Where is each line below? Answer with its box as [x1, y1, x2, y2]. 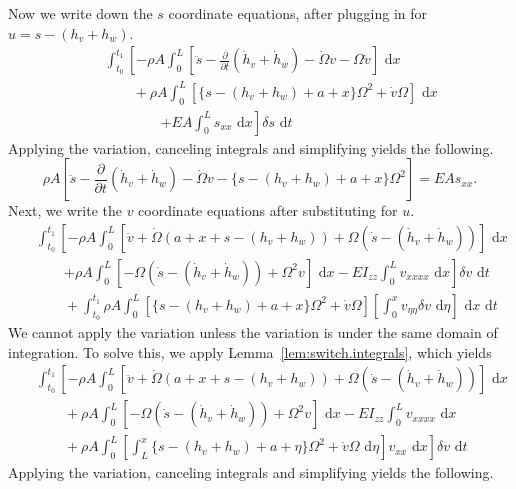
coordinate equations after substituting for [138, 200, 398, 221]
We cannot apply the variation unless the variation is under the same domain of [8, 322, 498, 343]
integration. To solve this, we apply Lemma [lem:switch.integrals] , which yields [8, 341, 492, 362]
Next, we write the [8, 200, 122, 221]
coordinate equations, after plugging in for [168, 3, 428, 23]
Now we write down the [8, 3, 153, 23]
